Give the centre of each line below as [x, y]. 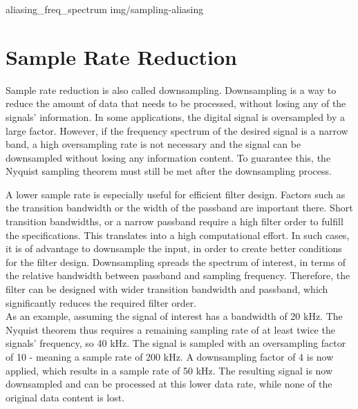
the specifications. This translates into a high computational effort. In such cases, [178, 235]
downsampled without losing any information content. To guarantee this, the [168, 157]
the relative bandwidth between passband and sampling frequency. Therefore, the [178, 275]
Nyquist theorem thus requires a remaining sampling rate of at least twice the [170, 329]
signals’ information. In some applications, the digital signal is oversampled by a [176, 116]
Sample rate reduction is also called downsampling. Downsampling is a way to [171, 89]
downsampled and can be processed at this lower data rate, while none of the [169, 384]
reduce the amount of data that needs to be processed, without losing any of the [176, 103]
